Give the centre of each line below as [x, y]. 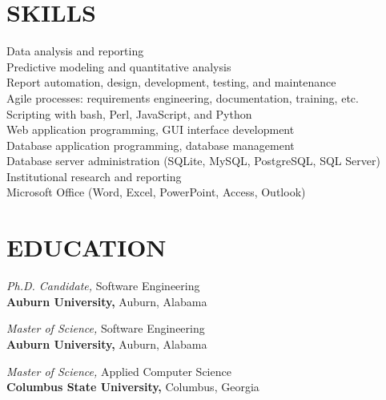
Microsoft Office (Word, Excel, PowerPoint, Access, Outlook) [156, 192]
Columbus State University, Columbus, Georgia [133, 387]
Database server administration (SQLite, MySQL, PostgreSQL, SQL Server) [193, 161]
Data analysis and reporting [75, 51]
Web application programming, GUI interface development [151, 129]
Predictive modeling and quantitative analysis [119, 66]
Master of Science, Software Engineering [106, 328]
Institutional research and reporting [94, 176]
